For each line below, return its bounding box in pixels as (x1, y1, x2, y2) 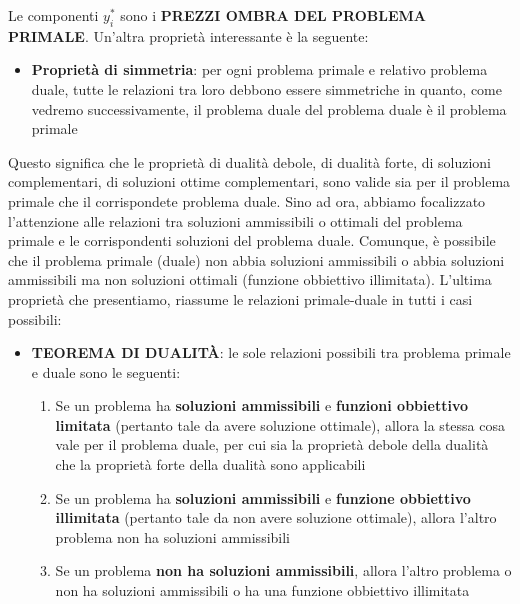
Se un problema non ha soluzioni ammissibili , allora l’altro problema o (55, 560, 512, 581)
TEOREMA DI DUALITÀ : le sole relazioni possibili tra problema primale (31, 342, 511, 363)
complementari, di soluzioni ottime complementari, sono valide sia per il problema (8, 171, 511, 192)
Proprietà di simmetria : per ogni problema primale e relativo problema (31, 59, 488, 80)
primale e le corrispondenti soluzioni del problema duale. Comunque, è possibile (8, 230, 496, 251)
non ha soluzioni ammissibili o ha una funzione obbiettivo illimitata (55, 580, 470, 601)
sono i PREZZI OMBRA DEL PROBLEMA (120, 5, 426, 25)
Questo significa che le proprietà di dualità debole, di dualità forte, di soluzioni (8, 151, 492, 172)
